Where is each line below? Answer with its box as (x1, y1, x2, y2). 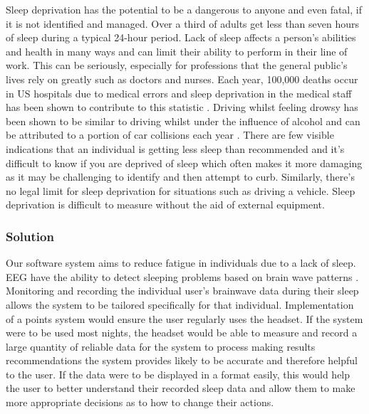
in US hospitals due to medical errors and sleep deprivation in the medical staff (6, 85, 352, 100)
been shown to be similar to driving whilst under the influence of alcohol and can (6, 113, 360, 128)
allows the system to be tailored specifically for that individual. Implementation (6, 297, 354, 312)
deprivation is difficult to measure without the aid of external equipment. (6, 197, 325, 212)
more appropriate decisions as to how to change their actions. (6, 395, 274, 410)
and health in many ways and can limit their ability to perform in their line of (6, 43, 348, 58)
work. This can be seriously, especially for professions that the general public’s (6, 58, 348, 73)
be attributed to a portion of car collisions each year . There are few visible (6, 127, 334, 142)
